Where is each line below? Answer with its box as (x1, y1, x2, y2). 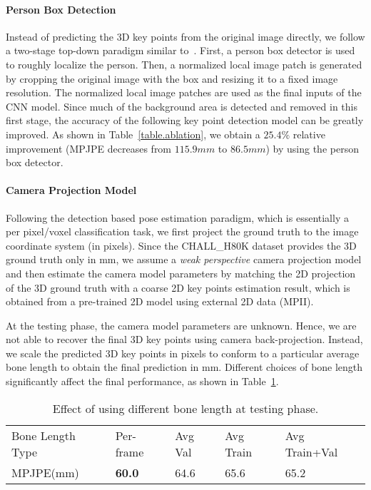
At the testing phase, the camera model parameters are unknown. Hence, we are (6, 317, 357, 332)
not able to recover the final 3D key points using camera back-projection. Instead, (6, 332, 363, 347)
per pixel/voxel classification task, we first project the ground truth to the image (6, 224, 359, 239)
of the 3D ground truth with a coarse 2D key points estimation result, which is (6, 280, 350, 295)
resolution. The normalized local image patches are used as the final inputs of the (6, 85, 362, 100)
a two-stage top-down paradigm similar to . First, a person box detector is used (6, 43, 355, 58)
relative (293, 126, 325, 141)
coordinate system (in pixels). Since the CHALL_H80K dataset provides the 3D (6, 238, 357, 252)
